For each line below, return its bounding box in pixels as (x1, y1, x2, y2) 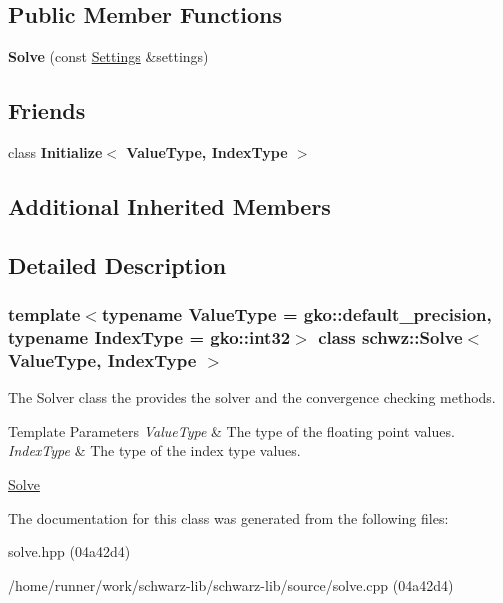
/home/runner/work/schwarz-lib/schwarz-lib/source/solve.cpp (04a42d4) (8, 574, 454, 595)
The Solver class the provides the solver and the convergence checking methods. (8, 387, 496, 408)
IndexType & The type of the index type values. (8, 440, 301, 461)
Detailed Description (8, 249, 227, 280)
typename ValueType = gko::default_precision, (101, 302, 492, 327)
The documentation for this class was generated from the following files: (8, 507, 449, 528)
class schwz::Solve (318, 325, 463, 349)
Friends (8, 95, 86, 126)
